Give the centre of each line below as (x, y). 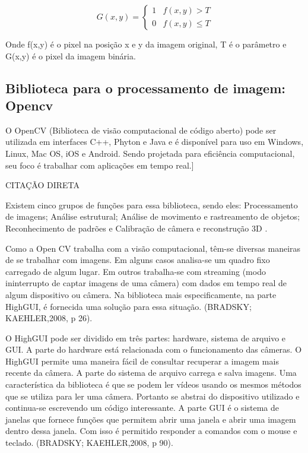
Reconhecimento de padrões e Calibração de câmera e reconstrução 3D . (136, 228)
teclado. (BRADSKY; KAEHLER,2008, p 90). (89, 443)
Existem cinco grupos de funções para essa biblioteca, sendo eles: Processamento (152, 205)
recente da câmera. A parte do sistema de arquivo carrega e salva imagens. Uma (151, 373)
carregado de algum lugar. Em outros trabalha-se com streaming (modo (136, 271)
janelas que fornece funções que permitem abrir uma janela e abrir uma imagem (151, 419)
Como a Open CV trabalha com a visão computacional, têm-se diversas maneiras (153, 248)
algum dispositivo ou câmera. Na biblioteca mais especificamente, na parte (141, 294)
